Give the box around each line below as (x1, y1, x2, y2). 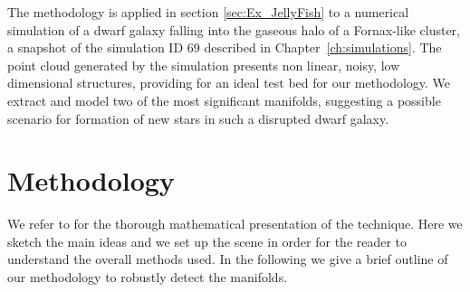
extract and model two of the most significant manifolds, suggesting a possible (7, 90, 441, 109)
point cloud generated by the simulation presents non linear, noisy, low (7, 55, 400, 74)
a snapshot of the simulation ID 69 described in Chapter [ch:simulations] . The (7, 38, 442, 57)
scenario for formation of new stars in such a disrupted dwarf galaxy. (7, 108, 389, 127)
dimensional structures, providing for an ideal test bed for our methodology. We (7, 73, 451, 92)
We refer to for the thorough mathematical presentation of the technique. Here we (7, 214, 463, 233)
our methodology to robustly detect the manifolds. (7, 268, 288, 287)
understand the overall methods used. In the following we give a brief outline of (7, 250, 448, 268)
